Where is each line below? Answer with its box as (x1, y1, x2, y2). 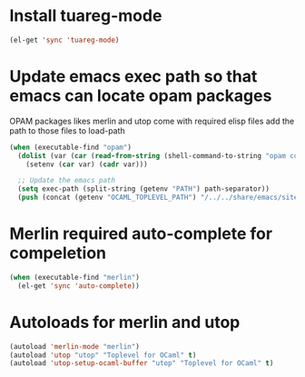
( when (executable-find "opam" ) (9, 143, 132, 152)
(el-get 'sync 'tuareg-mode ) (9, 35, 120, 45)
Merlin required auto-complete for (9, 223, 273, 244)
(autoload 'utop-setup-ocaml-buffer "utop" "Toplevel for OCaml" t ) (9, 359, 274, 368)
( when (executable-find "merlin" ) (9, 273, 141, 282)
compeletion (9, 243, 107, 263)
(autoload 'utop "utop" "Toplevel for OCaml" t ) (9, 351, 197, 360)
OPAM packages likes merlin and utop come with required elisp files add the (9, 115, 295, 126)
